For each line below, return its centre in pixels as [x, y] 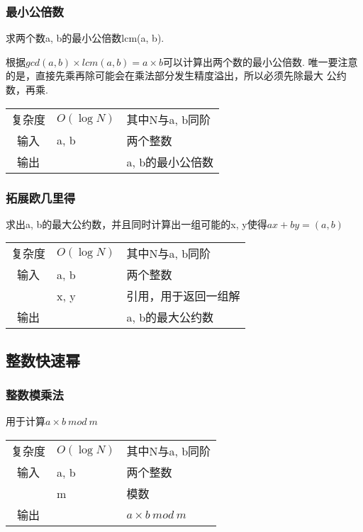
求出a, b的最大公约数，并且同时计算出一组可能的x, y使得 [136, 223]
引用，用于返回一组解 [183, 296]
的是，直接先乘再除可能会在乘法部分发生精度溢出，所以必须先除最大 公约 [176, 75]
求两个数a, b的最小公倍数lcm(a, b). [85, 38]
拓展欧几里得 [41, 197]
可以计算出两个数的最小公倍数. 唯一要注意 [261, 61]
